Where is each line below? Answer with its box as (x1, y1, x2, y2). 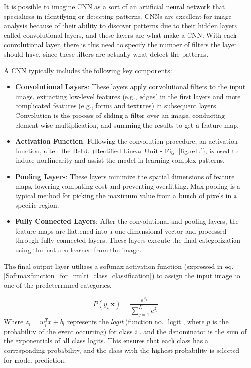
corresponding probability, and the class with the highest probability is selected (4, 345, 239, 355)
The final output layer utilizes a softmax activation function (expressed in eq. (4, 261, 234, 271)
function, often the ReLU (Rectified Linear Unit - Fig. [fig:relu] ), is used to (15, 145, 238, 155)
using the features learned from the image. (15, 245, 141, 255)
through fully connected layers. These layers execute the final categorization (15, 235, 241, 245)
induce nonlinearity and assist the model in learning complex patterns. (15, 155, 225, 165)
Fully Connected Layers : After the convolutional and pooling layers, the (15, 216, 239, 226)
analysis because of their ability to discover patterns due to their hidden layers (4, 20, 237, 31)
